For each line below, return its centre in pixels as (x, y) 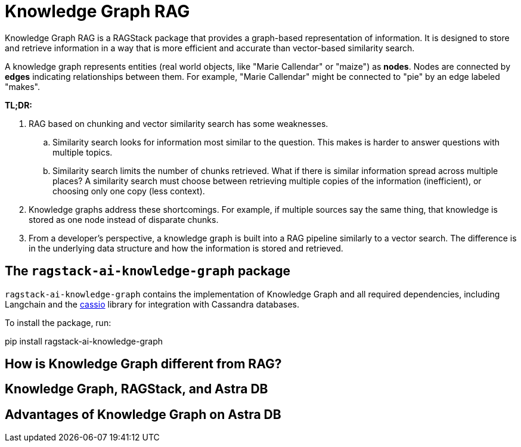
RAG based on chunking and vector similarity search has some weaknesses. (179, 123)
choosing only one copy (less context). (129, 191)
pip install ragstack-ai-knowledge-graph (84, 341)
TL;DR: (19, 105)
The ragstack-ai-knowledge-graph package (148, 271)
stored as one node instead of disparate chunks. (124, 219)
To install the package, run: (58, 322)
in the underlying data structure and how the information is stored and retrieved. (186, 248)
